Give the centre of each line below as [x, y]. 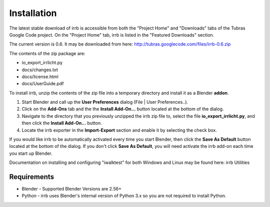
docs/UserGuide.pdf [43, 84]
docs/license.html [40, 76]
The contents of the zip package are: [47, 53]
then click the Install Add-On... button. [62, 123]
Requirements [32, 177]
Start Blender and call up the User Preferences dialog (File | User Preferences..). [105, 102]
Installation [33, 13]
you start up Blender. [31, 153]
